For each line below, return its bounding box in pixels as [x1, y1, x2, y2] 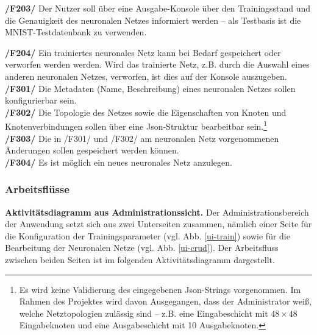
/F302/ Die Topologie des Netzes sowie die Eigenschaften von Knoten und [5, 105, 287, 118]
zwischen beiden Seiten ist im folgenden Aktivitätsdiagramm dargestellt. [5, 253, 275, 266]
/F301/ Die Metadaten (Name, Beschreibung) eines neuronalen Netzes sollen [5, 82, 296, 94]
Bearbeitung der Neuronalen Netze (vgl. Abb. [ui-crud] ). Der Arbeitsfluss [5, 241, 279, 254]
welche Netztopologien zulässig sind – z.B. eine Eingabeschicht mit [19, 306, 268, 319]
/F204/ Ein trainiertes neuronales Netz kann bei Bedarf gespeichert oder [5, 46, 281, 58]
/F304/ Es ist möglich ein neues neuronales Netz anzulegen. [5, 155, 232, 168]
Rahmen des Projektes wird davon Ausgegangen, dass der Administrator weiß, [19, 295, 312, 308]
